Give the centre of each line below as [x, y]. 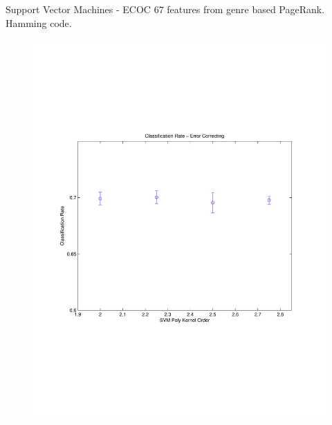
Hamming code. [39, 22]
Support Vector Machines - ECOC [78, 9]
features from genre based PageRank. [246, 9]
